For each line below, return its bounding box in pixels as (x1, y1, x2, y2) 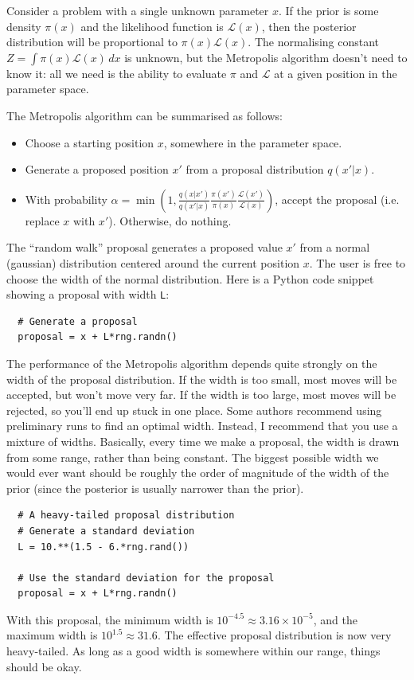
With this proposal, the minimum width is (6, 611, 213, 627)
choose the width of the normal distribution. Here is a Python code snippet (6, 270, 374, 287)
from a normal (299, 239, 370, 256)
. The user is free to (309, 254, 406, 271)
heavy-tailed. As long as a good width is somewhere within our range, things (6, 643, 381, 659)
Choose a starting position (25, 134, 154, 150)
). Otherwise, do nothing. (108, 212, 232, 229)
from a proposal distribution (186, 161, 324, 178)
